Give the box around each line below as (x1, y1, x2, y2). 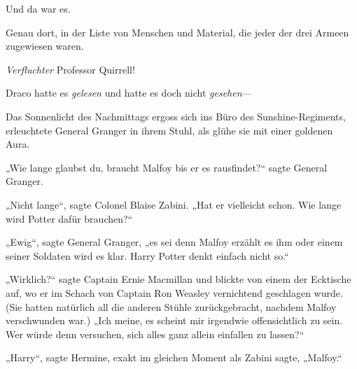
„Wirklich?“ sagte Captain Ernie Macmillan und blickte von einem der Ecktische (6, 272, 351, 286)
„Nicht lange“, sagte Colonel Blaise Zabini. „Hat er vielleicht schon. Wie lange (6, 197, 342, 211)
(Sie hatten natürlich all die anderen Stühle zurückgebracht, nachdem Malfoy (6, 299, 337, 314)
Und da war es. (6, 1, 71, 15)
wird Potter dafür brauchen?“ (6, 211, 133, 225)
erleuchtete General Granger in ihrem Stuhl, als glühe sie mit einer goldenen (6, 123, 333, 137)
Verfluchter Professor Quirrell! (6, 62, 135, 76)
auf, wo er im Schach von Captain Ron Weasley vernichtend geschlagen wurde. (6, 285, 343, 300)
